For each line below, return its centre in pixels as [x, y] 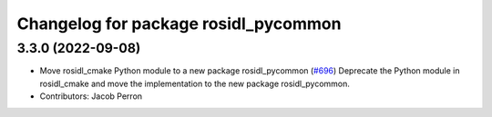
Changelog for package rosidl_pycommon [179, 24]
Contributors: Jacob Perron [91, 96]
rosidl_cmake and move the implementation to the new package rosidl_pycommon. [195, 83]
